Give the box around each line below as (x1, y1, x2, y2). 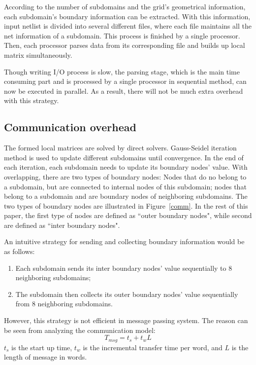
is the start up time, (11, 342, 72, 352)
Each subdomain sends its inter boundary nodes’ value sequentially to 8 (15, 262, 232, 273)
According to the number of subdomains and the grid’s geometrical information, (4, 1, 246, 11)
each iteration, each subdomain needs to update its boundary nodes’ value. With (4, 162, 248, 172)
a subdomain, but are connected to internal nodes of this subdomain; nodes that (4, 181, 247, 191)
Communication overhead (4, 119, 136, 135)
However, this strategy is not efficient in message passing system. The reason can (4, 315, 248, 326)
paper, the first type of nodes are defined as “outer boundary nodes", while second (4, 210, 252, 220)
